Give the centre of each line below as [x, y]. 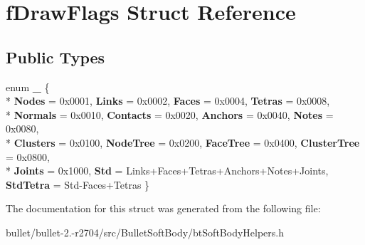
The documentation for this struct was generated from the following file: [163, 208]
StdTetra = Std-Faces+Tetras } [78, 184]
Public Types [55, 57]
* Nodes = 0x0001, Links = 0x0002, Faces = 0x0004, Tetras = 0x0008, [168, 101]
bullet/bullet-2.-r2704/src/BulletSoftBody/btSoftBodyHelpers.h [145, 232]
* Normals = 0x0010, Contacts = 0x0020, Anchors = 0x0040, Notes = [170, 114]
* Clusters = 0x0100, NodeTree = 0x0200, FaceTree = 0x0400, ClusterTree [183, 142]
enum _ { [28, 87]
